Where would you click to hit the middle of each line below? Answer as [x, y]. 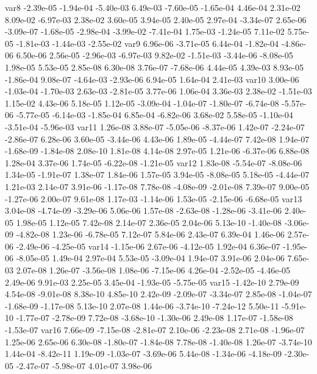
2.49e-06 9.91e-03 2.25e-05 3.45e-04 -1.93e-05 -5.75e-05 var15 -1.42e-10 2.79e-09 [152, 282]
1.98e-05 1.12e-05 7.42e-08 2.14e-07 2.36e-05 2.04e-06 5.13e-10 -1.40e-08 [149, 222]
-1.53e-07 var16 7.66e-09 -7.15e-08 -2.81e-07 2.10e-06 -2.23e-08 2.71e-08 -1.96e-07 [155, 330]
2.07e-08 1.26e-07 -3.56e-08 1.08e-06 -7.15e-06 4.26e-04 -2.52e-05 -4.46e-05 [153, 270]
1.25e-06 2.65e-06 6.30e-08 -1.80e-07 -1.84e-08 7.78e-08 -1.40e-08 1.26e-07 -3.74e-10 [158, 341]
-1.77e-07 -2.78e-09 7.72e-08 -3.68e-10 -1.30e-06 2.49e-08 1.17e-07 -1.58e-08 [155, 318]
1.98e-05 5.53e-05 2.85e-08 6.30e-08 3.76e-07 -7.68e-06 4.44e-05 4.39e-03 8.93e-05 [154, 67]
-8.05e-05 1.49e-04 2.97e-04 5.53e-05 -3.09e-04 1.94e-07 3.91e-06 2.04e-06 [150, 258]
